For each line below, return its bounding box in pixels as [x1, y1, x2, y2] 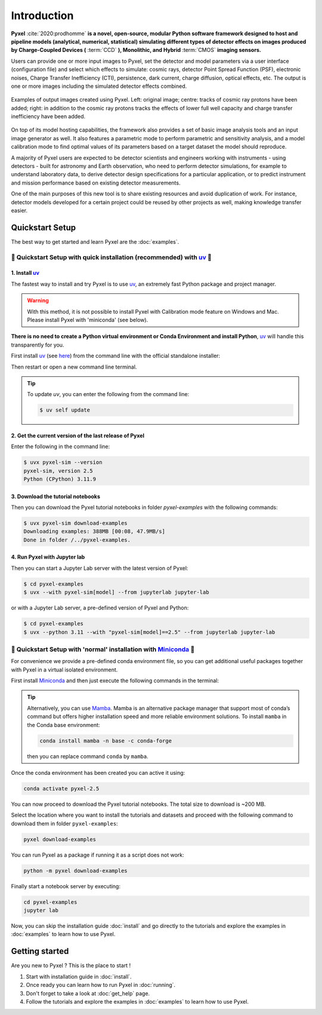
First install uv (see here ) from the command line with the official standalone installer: [11, 352, 221, 360]
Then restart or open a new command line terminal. [11, 363, 137, 370]
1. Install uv [11, 269, 40, 277]
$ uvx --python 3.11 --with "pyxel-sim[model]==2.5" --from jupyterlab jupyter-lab [23, 628, 275, 636]
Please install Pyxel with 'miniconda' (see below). [27, 317, 148, 323]
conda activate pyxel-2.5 [23, 785, 100, 792]
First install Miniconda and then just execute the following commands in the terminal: [11, 677, 219, 684]
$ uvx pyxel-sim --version [23, 459, 103, 466]
